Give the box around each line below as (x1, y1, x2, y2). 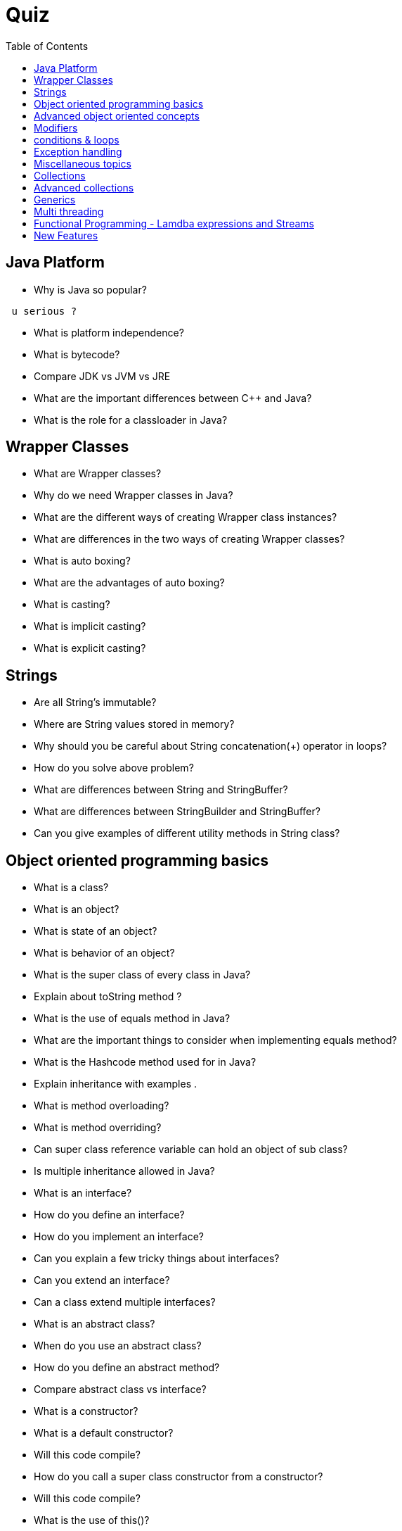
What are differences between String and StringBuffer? (34, 783, 288, 796)
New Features (34, 229, 98, 241)
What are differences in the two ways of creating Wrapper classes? (34, 533, 345, 546)
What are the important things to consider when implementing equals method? (34, 1034, 397, 1047)
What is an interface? (34, 1187, 132, 1199)
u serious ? (11, 305, 77, 317)
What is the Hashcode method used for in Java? (34, 1056, 257, 1069)
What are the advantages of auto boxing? (34, 577, 225, 589)
